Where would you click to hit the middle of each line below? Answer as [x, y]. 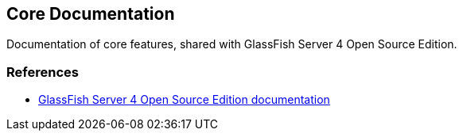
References [43, 72]
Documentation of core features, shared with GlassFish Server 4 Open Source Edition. [232, 44]
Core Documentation [91, 14]
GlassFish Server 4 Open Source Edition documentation [184, 100]
